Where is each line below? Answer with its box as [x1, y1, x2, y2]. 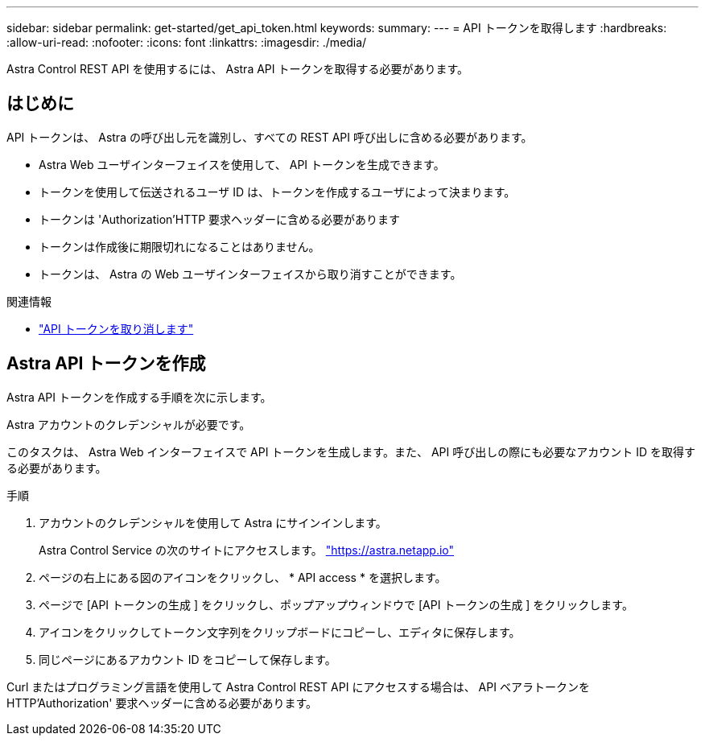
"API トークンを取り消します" [39, 321, 194, 336]
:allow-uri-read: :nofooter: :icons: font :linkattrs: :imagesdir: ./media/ [6, 35, 367, 49]
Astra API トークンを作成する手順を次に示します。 [6, 390, 272, 404]
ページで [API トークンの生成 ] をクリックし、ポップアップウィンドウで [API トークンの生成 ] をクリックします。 [39, 597, 633, 612]
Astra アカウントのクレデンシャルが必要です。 [6, 417, 251, 431]
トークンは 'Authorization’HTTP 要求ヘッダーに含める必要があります [39, 212, 401, 226]
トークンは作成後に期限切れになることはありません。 [39, 239, 320, 254]
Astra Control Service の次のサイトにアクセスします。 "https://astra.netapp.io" [39, 542, 455, 557]
